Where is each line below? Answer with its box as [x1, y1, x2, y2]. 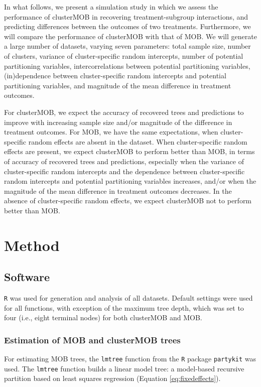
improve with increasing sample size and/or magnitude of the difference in [4, 116, 232, 127]
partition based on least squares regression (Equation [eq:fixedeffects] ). [4, 373, 221, 383]
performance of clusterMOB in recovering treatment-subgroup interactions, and [4, 11, 248, 22]
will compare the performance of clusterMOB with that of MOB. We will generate [4, 31, 257, 41]
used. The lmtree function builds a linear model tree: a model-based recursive [4, 363, 244, 373]
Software [4, 269, 50, 285]
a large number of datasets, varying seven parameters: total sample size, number [4, 41, 251, 51]
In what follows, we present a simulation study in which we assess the [4, 2, 218, 12]
